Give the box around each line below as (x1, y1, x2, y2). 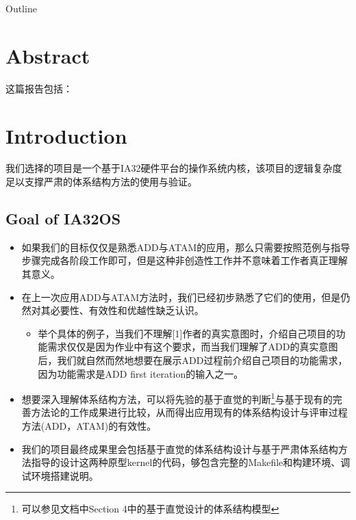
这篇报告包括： (5, 81, 73, 95)
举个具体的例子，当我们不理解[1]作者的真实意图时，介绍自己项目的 (38, 326, 336, 340)
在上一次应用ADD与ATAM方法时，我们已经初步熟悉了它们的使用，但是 (21, 289, 341, 304)
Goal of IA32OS (5, 208, 121, 229)
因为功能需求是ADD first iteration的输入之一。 (38, 366, 244, 380)
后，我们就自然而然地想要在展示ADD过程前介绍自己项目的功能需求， (38, 352, 348, 367)
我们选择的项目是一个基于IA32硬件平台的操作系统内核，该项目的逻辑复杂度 (5, 161, 342, 175)
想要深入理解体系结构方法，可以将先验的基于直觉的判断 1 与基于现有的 (21, 390, 333, 406)
